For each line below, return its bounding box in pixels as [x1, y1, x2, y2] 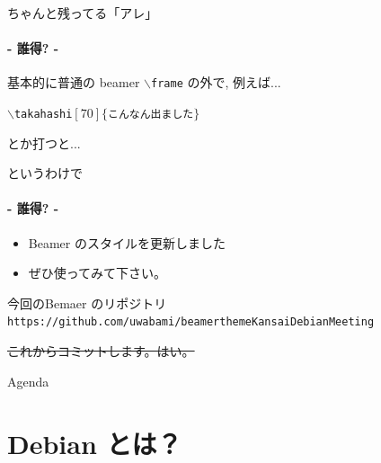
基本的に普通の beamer [7, 73, 140, 92]
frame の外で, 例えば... [151, 73, 281, 92]
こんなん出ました [108, 108, 194, 121]
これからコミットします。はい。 [7, 342, 195, 361]
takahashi [13, 108, 73, 121]
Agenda [7, 371, 49, 390]
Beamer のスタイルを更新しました [28, 233, 226, 252]
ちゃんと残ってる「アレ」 [7, 4, 158, 22]
